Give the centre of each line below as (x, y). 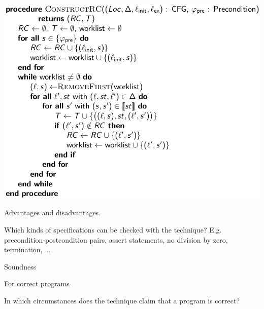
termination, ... (27, 249)
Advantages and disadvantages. (53, 213)
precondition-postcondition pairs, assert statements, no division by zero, (116, 239)
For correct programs (37, 283)
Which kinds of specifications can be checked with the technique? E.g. (113, 229)
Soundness (20, 266)
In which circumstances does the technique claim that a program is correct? (122, 300)
